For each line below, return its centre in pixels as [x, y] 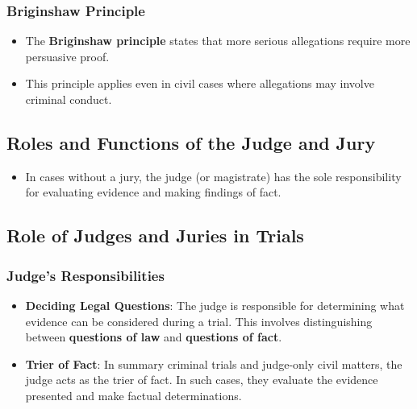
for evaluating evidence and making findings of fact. [153, 192]
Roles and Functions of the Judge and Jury [191, 142]
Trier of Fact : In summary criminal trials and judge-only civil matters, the [214, 364]
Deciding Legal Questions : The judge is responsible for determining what [215, 305]
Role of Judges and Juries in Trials [155, 235]
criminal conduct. [69, 99]
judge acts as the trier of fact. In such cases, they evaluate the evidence [202, 380]
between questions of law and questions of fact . [154, 337]
